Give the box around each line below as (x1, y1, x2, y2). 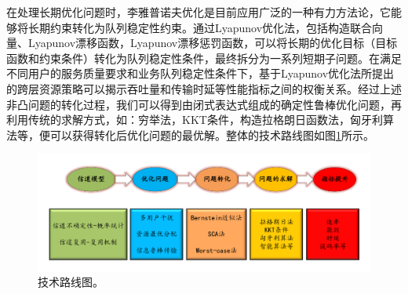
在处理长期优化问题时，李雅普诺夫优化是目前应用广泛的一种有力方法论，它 (6, 4, 391, 20)
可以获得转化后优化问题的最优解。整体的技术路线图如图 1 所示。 (49, 126, 374, 143)
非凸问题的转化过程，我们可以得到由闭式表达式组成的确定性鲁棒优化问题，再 (6, 96, 402, 112)
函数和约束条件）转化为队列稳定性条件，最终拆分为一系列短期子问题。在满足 (6, 49, 402, 66)
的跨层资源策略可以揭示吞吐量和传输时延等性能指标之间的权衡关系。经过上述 (6, 80, 402, 96)
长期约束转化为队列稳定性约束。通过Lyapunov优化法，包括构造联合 (27, 19, 373, 35)
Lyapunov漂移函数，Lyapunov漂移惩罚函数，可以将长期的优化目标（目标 (27, 34, 398, 51)
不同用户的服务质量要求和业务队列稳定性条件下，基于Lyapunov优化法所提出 (6, 65, 395, 82)
